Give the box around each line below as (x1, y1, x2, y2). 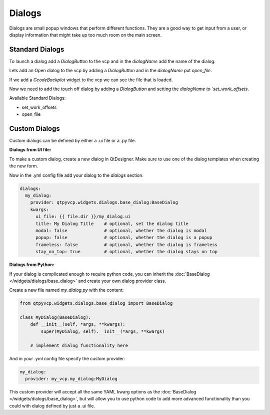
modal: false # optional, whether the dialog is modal (35, 228, 207, 233)
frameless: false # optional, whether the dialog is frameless (35, 242, 217, 248)
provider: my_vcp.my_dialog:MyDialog (25, 376, 117, 381)
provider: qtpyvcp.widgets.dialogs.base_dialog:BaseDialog (30, 199, 178, 205)
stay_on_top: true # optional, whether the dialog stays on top (35, 249, 217, 255)
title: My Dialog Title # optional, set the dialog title (35, 221, 189, 227)
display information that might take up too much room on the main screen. (9, 32, 162, 38)
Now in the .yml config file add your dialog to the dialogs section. (9, 172, 143, 178)
